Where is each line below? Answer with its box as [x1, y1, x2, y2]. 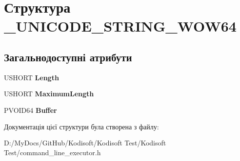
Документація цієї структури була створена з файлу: [4, 121, 159, 131]
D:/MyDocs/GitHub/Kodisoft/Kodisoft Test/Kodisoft [4, 138, 166, 148]
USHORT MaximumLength [4, 89, 94, 99]
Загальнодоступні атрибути [4, 49, 132, 64]
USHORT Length [4, 72, 59, 82]
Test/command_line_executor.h [4, 147, 101, 157]
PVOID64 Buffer [4, 105, 57, 115]
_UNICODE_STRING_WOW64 [4, 16, 237, 36]
